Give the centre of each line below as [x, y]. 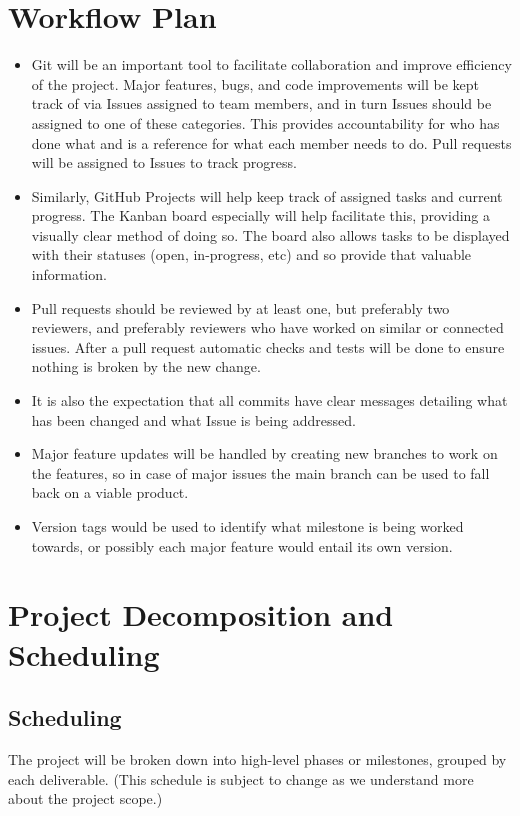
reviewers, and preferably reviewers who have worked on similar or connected [267, 327]
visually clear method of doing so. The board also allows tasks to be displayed [270, 234]
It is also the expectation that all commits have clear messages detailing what [269, 400]
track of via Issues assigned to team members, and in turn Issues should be [261, 103]
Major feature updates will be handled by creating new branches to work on [264, 453]
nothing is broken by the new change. [146, 366]
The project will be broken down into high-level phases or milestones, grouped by [257, 758]
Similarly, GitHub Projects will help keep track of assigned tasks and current [267, 195]
